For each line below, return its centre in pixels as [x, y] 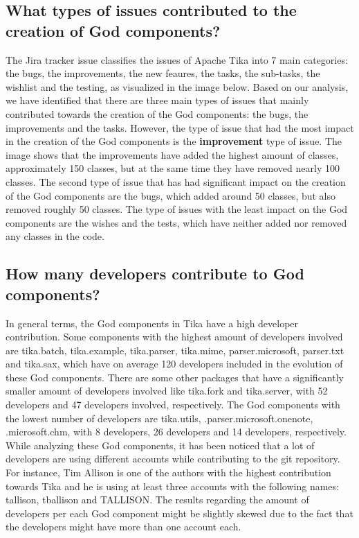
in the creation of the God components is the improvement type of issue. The [174, 141]
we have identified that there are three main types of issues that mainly [157, 100]
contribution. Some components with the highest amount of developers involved [174, 337]
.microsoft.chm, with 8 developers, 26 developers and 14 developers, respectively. [176, 432]
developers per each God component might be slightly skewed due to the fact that [179, 513]
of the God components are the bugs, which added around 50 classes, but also [171, 195]
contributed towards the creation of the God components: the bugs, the [157, 113]
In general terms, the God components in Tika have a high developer [152, 323]
